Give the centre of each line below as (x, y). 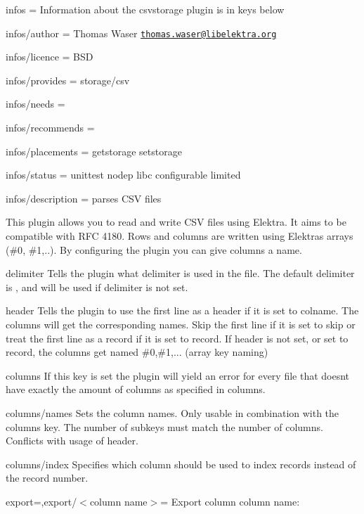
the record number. (47, 478)
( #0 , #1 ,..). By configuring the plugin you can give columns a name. (154, 249)
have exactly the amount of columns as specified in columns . (136, 389)
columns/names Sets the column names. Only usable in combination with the (173, 412)
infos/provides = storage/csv (68, 80)
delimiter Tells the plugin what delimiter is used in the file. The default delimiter (180, 273)
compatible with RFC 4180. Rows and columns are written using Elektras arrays (180, 236)
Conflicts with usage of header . (72, 441)
